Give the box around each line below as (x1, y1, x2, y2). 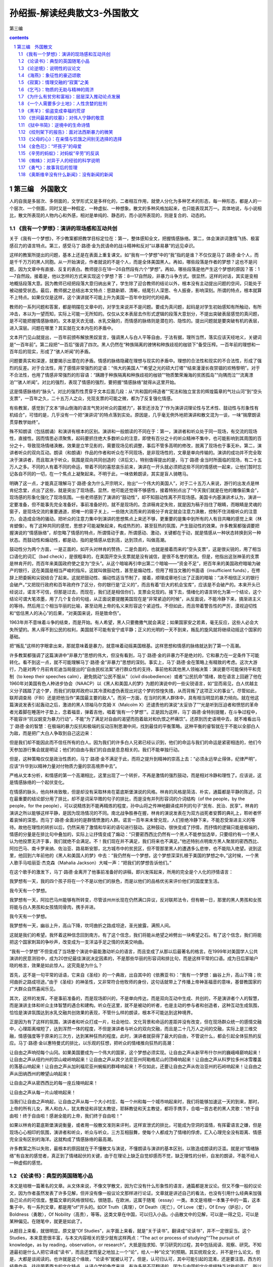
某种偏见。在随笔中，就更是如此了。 (9, 1218, 85, 1224)
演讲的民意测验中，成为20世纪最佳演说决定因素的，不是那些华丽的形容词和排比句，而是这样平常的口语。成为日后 (9, 955, 245, 961)
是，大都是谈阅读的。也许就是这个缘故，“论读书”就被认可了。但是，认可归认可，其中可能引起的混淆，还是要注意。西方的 (9, 1256, 261, 1262)
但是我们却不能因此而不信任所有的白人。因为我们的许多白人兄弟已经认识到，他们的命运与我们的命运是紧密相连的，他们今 (9, 739, 262, 746)
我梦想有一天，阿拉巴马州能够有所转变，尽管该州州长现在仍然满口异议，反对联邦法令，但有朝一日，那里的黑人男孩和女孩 (9, 897, 262, 903)
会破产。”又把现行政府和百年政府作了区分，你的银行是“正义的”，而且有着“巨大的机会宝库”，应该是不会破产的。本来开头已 (9, 582, 260, 588)
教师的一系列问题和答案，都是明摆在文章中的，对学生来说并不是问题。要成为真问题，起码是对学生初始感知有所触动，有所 (9, 304, 262, 310)
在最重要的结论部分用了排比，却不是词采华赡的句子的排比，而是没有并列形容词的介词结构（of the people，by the (9, 796, 245, 802)
